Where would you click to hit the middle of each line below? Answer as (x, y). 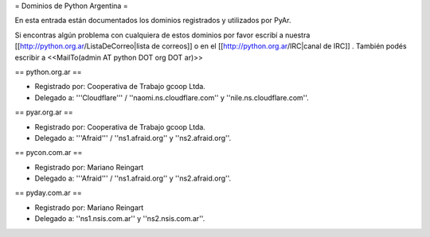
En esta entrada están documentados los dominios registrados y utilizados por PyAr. (153, 21)
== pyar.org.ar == (44, 112)
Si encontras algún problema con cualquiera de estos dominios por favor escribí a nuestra (162, 35)
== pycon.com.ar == (49, 153)
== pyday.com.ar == (49, 193)
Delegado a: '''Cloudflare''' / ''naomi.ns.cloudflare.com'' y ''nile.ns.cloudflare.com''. (172, 97)
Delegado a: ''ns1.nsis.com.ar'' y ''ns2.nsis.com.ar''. (120, 219)
